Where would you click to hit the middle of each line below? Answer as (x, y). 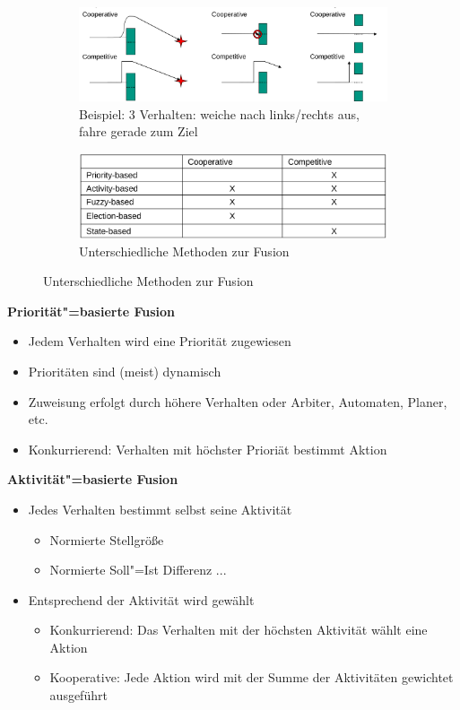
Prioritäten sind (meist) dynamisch (125, 371)
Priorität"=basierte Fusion (91, 311)
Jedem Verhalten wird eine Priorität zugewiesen (160, 341)
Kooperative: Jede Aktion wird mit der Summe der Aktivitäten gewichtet (252, 677)
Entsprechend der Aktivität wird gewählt (141, 599)
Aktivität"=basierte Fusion (93, 479)
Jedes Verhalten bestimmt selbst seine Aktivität (160, 509)
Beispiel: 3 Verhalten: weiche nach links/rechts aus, (219, 113)
